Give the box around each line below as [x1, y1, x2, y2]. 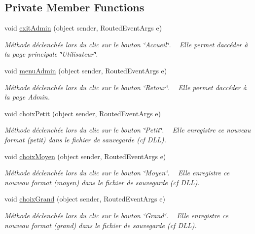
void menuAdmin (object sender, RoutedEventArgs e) [4, 65, 167, 75]
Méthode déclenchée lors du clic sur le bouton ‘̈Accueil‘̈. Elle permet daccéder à [4, 39, 248, 49]
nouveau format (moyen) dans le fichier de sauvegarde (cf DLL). [4, 177, 200, 187]
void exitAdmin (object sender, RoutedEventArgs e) [4, 23, 162, 33]
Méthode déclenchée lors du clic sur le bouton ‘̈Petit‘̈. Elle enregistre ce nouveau [4, 125, 251, 135]
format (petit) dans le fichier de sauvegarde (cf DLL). [4, 134, 166, 144]
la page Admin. [4, 92, 50, 102]
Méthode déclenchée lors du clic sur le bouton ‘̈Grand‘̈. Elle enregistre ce [4, 210, 228, 220]
